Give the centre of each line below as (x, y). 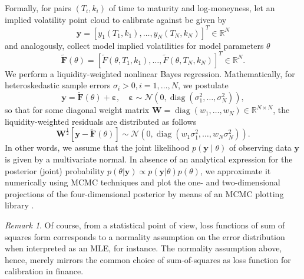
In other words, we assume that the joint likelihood (97, 147)
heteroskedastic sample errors (58, 85)
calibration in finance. (44, 271)
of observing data (260, 147)
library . (19, 205)
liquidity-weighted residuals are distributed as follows (101, 121)
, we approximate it (235, 170)
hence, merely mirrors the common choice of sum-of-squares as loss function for (148, 259)
